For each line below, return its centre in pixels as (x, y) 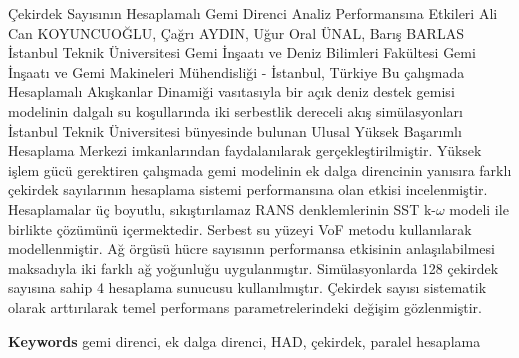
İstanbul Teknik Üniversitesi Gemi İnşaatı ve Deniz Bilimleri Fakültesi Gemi (242, 52)
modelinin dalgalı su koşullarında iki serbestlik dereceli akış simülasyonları (235, 110)
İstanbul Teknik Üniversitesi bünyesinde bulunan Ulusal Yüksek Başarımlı (235, 130)
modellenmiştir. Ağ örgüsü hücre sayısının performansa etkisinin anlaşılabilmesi (251, 248)
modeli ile (479, 208)
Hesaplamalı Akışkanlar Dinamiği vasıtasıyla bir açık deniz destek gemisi (231, 91)
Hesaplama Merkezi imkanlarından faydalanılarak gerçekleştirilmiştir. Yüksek (245, 150)
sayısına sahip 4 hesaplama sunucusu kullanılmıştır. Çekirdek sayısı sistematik (247, 287)
